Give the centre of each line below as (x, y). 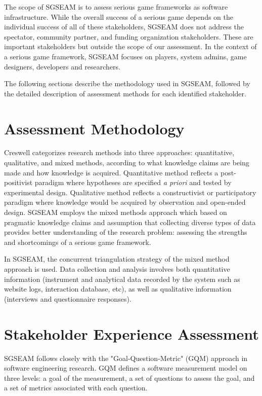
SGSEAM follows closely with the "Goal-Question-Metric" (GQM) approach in (126, 358)
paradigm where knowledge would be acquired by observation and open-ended (125, 202)
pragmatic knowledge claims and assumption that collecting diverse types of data (130, 222)
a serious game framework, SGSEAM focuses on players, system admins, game (125, 56)
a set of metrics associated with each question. (76, 388)
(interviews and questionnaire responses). (68, 298)
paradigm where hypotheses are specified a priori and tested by (133, 182)
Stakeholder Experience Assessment (132, 333)
